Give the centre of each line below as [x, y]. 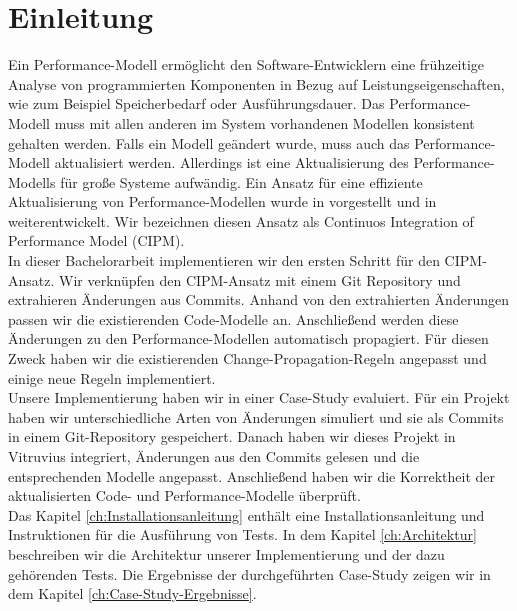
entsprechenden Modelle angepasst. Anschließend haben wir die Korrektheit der [252, 475]
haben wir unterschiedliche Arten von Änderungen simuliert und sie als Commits [256, 416]
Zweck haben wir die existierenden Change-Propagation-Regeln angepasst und [247, 358]
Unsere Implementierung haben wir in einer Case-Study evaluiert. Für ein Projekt [259, 397]
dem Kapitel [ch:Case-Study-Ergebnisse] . [132, 593]
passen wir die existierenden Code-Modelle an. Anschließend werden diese [233, 318]
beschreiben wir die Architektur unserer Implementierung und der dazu [226, 553]
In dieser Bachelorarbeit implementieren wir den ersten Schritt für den [224, 260]
